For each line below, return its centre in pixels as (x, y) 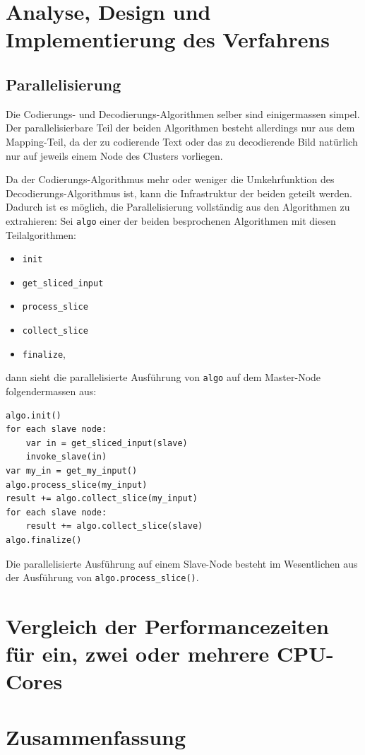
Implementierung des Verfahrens (168, 39)
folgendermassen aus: (51, 391)
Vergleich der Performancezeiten (167, 626)
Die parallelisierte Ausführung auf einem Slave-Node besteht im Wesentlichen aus (182, 563)
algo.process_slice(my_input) (77, 485)
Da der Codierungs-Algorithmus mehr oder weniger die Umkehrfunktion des (170, 179)
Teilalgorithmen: (41, 234)
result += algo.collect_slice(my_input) (102, 499)
